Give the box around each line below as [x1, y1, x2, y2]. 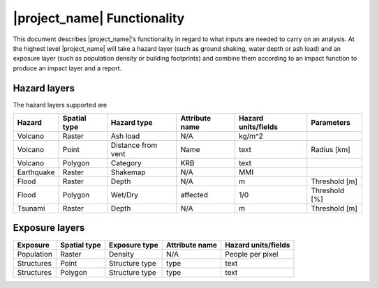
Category [110, 158, 142, 168]
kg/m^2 [238, 131, 263, 141]
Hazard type [110, 118, 153, 128]
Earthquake [17, 167, 55, 177]
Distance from [110, 140, 158, 150]
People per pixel [224, 249, 279, 259]
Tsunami [17, 204, 45, 213]
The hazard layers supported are [13, 100, 108, 109]
